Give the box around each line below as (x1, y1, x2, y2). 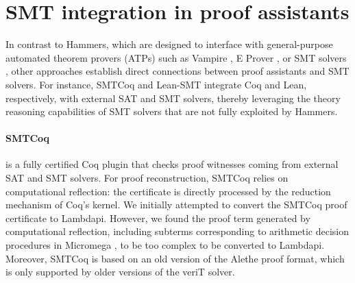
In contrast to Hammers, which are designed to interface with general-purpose (5, 37, 333, 51)
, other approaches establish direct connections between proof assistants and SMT (5, 64, 350, 78)
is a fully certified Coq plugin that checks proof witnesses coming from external (5, 157, 339, 171)
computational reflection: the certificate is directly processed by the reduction (5, 184, 331, 198)
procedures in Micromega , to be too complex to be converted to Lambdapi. (5, 238, 325, 252)
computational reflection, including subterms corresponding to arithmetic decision (5, 224, 350, 238)
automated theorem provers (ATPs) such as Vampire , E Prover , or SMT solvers (5, 50, 347, 64)
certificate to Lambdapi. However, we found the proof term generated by (5, 210, 310, 225)
